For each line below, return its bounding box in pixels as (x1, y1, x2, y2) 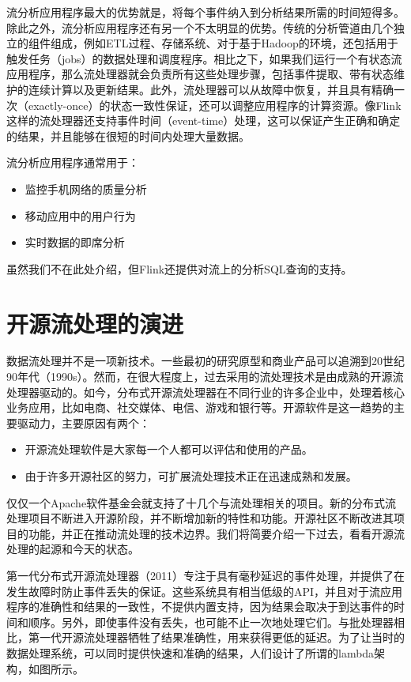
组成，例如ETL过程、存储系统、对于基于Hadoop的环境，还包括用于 (50, 35, 398, 51)
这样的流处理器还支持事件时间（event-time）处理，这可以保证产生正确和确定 (6, 112, 401, 129)
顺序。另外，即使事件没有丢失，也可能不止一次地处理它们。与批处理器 (28, 613, 394, 630)
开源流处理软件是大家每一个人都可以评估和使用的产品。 (25, 441, 313, 458)
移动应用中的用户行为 (25, 207, 136, 224)
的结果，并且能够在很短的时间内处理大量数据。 (6, 127, 250, 144)
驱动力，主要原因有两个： (17, 414, 150, 431)
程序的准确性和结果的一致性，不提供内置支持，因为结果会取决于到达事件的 (6, 598, 394, 615)
